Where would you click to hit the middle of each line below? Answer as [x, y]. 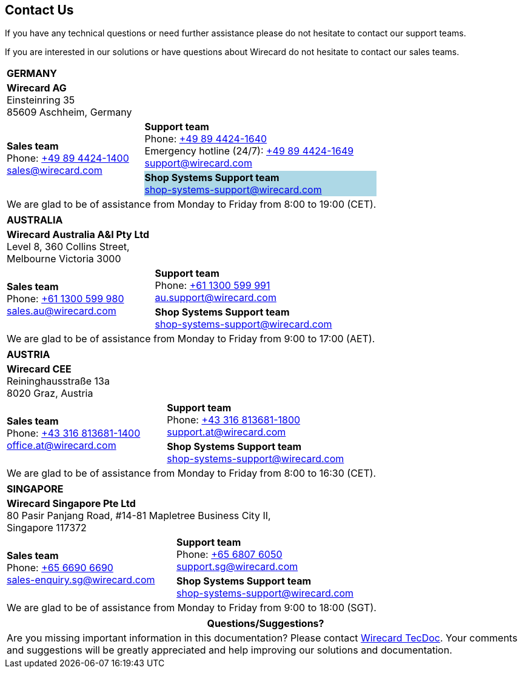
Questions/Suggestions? [266, 624]
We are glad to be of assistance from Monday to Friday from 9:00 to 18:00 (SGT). [192, 608]
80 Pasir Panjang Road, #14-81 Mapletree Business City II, [139, 516]
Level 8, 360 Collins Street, [68, 247]
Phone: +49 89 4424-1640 [206, 139]
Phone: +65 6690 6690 [60, 568]
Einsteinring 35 [41, 100]
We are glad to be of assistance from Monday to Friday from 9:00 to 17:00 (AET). [191, 339]
